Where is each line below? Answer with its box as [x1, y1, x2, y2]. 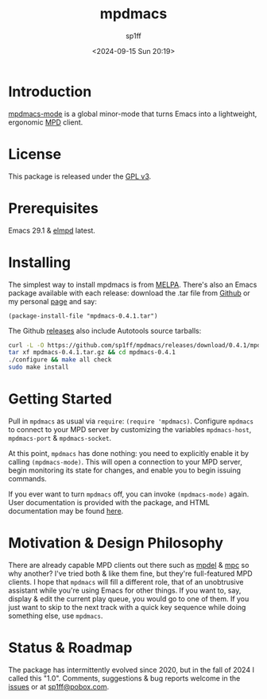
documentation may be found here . [8, 506, 124, 516]
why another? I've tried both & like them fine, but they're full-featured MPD [8, 569, 253, 578]
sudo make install [8, 363, 69, 372]
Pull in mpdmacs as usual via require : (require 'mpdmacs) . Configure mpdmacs [8, 416, 254, 426]
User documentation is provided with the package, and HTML [8, 497, 211, 507]
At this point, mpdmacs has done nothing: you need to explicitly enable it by [8, 448, 249, 458]
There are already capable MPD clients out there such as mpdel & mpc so [8, 560, 250, 570]
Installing [8, 253, 72, 271]
